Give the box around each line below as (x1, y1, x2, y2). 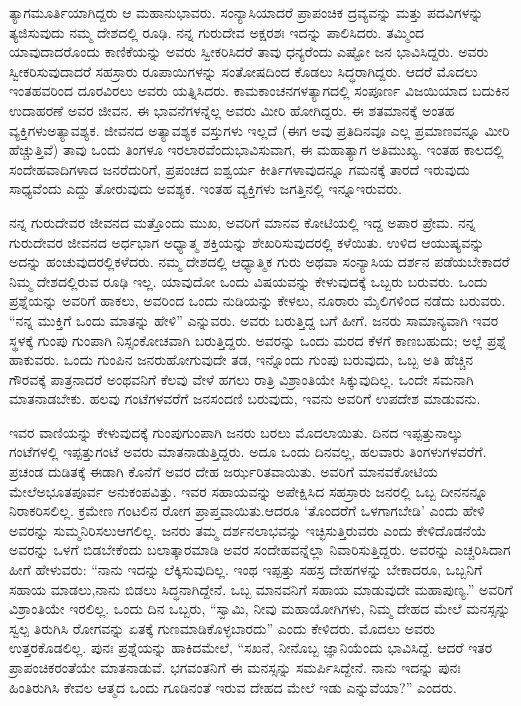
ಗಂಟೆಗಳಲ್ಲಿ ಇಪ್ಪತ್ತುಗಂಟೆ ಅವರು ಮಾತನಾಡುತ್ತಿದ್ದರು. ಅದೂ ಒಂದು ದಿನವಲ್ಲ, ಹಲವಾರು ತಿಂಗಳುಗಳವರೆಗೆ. (9, 441, 487, 462)
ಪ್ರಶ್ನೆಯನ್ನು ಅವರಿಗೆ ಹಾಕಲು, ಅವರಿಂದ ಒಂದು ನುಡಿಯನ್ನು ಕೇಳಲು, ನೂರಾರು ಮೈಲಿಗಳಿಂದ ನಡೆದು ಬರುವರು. (9, 290, 506, 311)
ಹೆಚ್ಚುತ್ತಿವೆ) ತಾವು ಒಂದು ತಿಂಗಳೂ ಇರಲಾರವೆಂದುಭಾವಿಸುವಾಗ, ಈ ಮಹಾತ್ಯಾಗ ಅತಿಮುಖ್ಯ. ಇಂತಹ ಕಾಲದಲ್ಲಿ (9, 139, 504, 160)
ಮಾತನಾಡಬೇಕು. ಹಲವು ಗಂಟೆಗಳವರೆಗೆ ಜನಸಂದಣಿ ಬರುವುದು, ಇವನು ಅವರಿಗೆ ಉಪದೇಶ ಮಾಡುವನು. (9, 388, 481, 409)
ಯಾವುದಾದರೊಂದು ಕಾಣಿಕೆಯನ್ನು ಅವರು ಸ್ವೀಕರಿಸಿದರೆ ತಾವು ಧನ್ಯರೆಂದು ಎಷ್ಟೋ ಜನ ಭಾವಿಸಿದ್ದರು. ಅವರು (9, 41, 489, 62)
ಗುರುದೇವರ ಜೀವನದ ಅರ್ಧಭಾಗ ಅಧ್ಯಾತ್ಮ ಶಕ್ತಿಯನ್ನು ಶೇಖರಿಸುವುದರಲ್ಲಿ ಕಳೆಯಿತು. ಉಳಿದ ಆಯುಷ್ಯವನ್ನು (9, 231, 485, 252)
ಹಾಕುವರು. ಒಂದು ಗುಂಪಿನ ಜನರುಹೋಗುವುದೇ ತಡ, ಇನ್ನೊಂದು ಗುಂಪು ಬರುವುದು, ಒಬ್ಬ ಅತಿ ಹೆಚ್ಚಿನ (9, 349, 474, 370)
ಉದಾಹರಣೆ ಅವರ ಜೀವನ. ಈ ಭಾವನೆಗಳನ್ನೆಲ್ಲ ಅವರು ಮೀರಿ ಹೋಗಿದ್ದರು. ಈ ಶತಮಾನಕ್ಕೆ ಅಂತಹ (9, 99, 455, 120)
